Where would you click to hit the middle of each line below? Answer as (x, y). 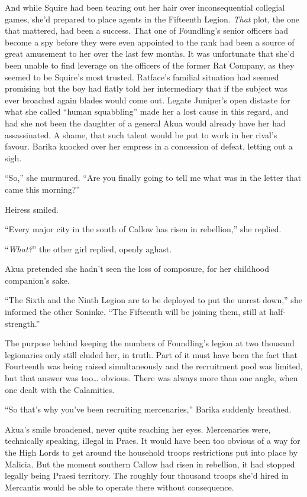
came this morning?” (42, 189)
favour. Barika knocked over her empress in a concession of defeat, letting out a (149, 146)
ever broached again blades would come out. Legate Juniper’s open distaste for (148, 100)
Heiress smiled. (32, 209)
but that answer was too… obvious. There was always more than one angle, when (151, 378)
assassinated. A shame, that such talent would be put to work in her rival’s (141, 134)
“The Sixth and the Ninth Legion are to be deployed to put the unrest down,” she (153, 300)
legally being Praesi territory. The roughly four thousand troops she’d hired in (147, 475)
